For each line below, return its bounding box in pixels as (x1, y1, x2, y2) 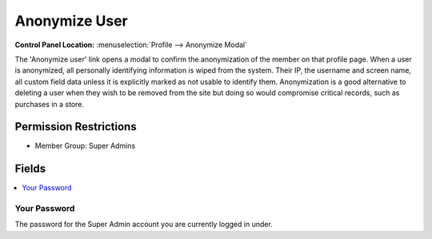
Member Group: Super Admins (34, 141, 136, 151)
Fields (14, 162, 46, 176)
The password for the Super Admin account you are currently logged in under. (14, 220, 274, 229)
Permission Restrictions (14, 120, 137, 133)
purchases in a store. (14, 99, 84, 109)
